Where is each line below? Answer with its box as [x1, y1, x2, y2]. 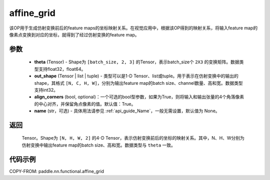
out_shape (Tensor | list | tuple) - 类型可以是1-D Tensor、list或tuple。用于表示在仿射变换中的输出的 [34, 73, 238, 79]
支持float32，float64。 [38, 66, 86, 72]
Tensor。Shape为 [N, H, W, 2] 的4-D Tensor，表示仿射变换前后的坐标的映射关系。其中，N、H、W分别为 [21, 135, 245, 141]
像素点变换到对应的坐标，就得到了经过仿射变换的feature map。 [9, 31, 139, 37]
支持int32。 [34, 87, 58, 93]
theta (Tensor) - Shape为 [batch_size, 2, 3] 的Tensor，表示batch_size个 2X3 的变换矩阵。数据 [34, 59, 239, 65]
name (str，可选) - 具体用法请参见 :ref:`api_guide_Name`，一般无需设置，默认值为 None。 [34, 108, 220, 114]
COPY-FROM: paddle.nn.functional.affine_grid [9, 168, 104, 174]
